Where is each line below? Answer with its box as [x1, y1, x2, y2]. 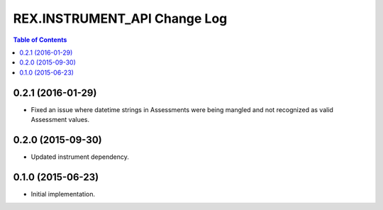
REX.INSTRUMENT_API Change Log [13, 11, 228, 26]
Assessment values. [30, 116, 90, 124]
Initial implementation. [30, 189, 96, 198]
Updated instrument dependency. [30, 153, 129, 161]
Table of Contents [13, 35, 67, 44]
